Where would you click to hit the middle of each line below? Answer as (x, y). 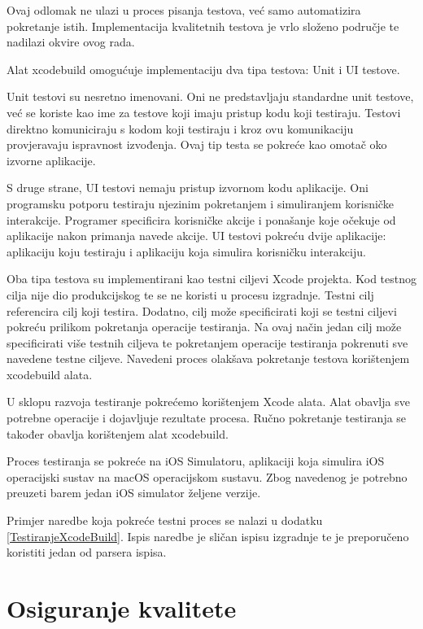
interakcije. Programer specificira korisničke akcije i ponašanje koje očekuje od (201, 219)
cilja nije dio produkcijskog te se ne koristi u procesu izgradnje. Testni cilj (190, 294)
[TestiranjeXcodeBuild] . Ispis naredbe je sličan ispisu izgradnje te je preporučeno (208, 536)
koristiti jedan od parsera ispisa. (87, 552)
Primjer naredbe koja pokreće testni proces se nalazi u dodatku (165, 520)
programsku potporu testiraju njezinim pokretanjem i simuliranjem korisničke (200, 203)
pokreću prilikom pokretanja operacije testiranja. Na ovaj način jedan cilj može (204, 327)
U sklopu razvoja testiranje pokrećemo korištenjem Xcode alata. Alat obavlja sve (208, 402)
